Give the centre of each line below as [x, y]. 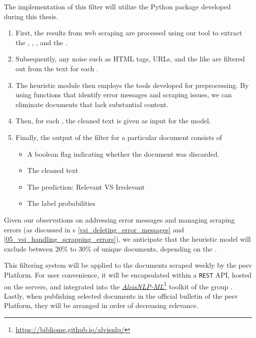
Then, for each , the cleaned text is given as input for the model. [113, 121]
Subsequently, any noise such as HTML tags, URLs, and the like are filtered [130, 59]
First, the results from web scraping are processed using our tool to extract [129, 33]
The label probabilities [61, 203]
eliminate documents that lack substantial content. [92, 104]
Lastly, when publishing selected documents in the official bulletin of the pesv [121, 296]
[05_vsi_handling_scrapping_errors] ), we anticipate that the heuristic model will [128, 239]
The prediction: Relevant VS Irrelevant [86, 186]
